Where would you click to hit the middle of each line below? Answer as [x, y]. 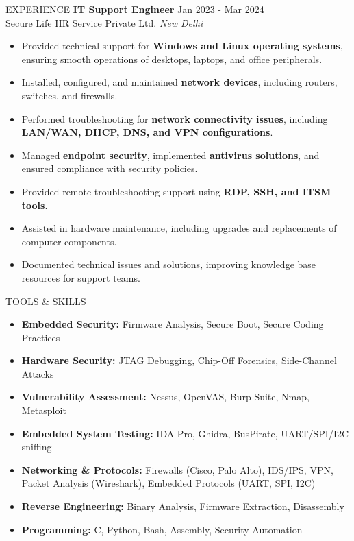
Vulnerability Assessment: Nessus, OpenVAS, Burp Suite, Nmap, [165, 397]
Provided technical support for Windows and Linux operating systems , [182, 46]
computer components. [69, 241]
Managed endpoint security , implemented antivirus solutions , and [170, 155]
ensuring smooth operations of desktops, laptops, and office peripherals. [172, 59]
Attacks [38, 373]
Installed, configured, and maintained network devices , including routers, [179, 82]
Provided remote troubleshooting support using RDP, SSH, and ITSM [176, 191]
